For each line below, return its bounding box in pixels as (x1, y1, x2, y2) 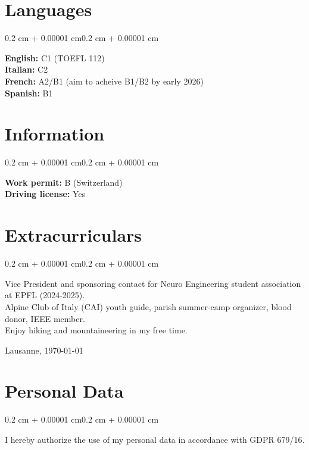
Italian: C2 (5, 63, 48, 76)
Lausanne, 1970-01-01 (5, 343, 83, 356)
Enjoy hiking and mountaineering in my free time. (5, 324, 188, 336)
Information (5, 121, 105, 146)
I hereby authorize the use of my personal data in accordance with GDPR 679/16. (5, 433, 305, 445)
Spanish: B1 (5, 86, 53, 99)
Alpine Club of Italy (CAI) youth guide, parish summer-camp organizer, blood (5, 300, 292, 312)
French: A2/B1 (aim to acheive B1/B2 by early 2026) (5, 74, 204, 87)
